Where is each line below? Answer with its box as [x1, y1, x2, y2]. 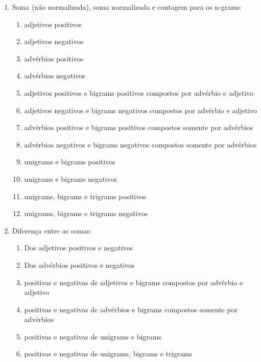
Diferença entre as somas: [12, 225, 92, 236]
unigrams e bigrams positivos [24, 156, 115, 167]
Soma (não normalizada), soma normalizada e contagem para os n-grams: [12, 2, 242, 12]
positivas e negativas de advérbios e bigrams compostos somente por [24, 304, 238, 314]
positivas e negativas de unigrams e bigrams [24, 331, 161, 342]
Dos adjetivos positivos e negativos [24, 242, 133, 253]
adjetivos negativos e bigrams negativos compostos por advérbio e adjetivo [24, 104, 257, 115]
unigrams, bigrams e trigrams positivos [24, 190, 146, 201]
